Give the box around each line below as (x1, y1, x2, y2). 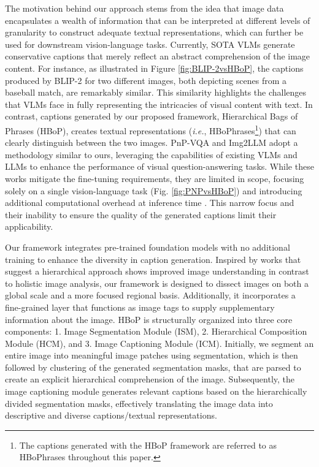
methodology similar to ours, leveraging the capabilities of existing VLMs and (5, 148, 298, 161)
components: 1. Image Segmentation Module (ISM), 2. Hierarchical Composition (5, 325, 307, 338)
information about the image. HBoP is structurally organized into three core (5, 313, 293, 325)
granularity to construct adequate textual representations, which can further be (5, 26, 304, 39)
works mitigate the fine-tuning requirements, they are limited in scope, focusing (5, 172, 304, 184)
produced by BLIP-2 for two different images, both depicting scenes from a (5, 74, 287, 86)
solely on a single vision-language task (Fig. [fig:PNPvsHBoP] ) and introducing (5, 184, 302, 197)
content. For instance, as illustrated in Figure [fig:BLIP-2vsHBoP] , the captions (5, 61, 304, 74)
